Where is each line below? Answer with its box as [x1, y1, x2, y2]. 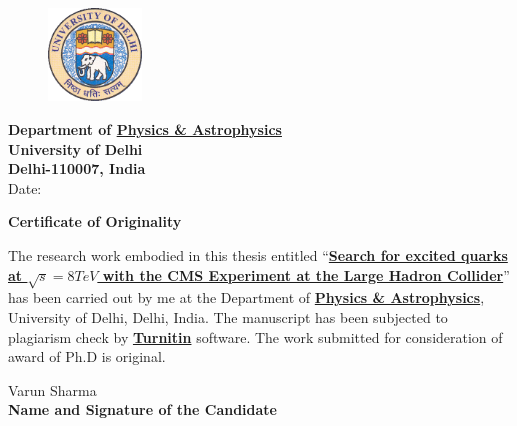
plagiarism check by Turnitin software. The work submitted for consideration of [8, 326, 503, 347]
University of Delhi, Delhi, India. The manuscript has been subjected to [8, 307, 448, 327]
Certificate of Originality [8, 211, 182, 232]
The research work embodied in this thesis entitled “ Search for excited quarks [8, 245, 508, 266]
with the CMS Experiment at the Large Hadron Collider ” [102, 264, 510, 285]
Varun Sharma [8, 379, 97, 400]
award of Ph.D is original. [8, 346, 166, 367]
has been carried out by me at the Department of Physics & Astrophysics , [8, 287, 485, 308]
